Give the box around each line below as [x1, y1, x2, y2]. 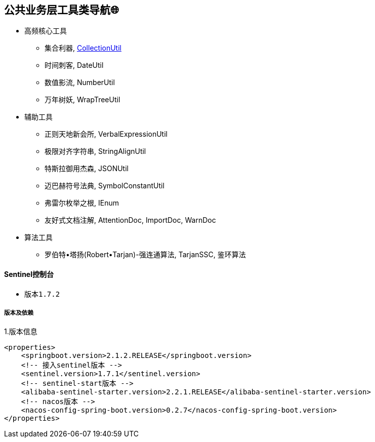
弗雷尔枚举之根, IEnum [45, 198, 119, 208]
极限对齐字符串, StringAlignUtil [45, 147, 146, 156]
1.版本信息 [4, 327, 37, 336]
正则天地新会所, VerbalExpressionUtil [45, 130, 168, 139]
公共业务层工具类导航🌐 [4, 4, 119, 16]
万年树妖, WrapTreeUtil [45, 95, 120, 104]
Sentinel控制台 [4, 270, 54, 279]
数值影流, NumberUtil [45, 78, 115, 87]
